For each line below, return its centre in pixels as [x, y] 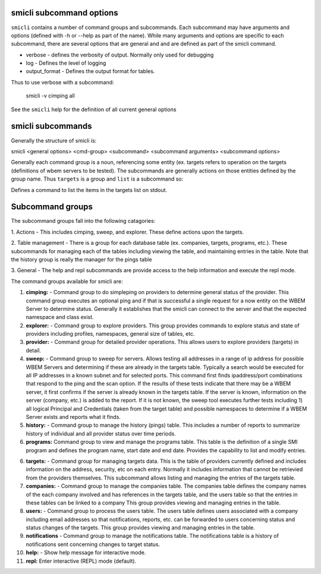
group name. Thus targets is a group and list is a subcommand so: [97, 179]
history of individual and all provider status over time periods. [101, 433]
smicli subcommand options [64, 13]
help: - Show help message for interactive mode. [86, 553]
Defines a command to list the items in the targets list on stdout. [89, 190]
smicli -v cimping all [51, 96]
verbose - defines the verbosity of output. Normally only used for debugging [120, 55]
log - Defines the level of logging [66, 63]
